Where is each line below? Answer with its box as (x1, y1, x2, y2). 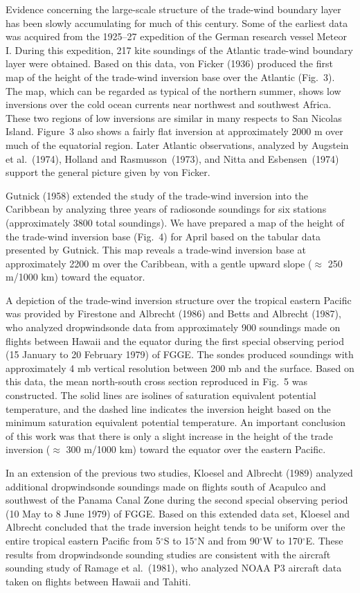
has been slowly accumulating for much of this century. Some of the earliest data (6, 15, 348, 30)
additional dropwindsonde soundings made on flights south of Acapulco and (6, 479, 326, 493)
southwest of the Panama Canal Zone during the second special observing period (6, 493, 348, 507)
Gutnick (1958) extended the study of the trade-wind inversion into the (6, 188, 309, 202)
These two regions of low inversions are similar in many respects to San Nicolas (6, 110, 342, 125)
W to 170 (262, 533, 303, 547)
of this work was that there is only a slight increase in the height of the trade (6, 428, 333, 443)
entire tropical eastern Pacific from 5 (6, 533, 161, 547)
